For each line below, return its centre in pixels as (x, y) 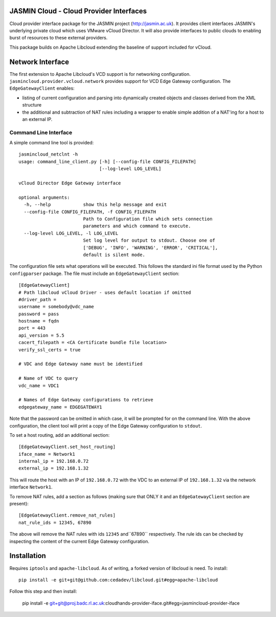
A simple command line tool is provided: (52, 143)
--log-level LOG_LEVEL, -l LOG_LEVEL (71, 233)
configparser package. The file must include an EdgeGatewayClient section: (95, 273)
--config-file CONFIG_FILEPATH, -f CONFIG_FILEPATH (90, 212)
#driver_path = (38, 299)
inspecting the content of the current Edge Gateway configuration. (79, 541)
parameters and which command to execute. (137, 226)
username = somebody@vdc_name (56, 307)
